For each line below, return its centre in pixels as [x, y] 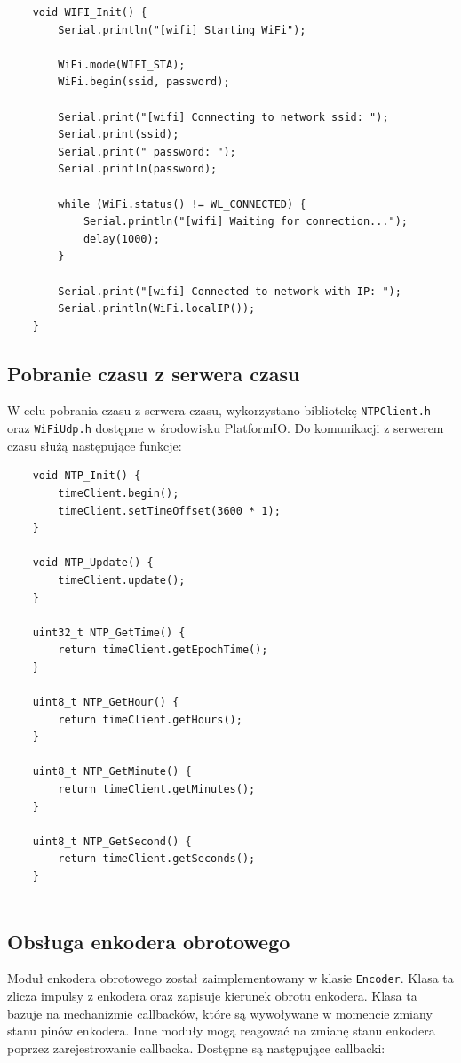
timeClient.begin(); [119, 493]
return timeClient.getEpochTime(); [163, 650]
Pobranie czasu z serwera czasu [154, 373]
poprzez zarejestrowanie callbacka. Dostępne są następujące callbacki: [196, 1047]
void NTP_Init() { [87, 476]
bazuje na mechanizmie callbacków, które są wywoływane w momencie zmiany [220, 1013]
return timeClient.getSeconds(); [157, 859]
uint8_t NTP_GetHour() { [106, 703]
